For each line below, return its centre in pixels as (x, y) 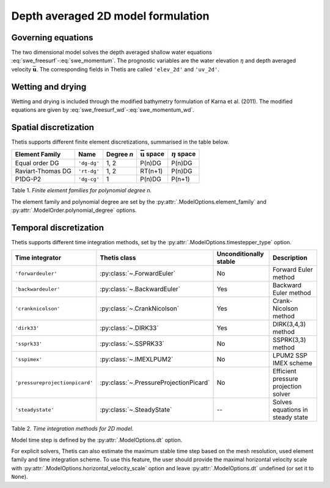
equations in (290, 410)
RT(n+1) (152, 171)
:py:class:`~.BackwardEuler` (140, 289)
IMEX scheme (292, 363)
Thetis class (118, 258)
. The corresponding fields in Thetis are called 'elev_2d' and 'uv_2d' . (128, 69)
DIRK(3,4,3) (289, 324)
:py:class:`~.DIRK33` (129, 328)
